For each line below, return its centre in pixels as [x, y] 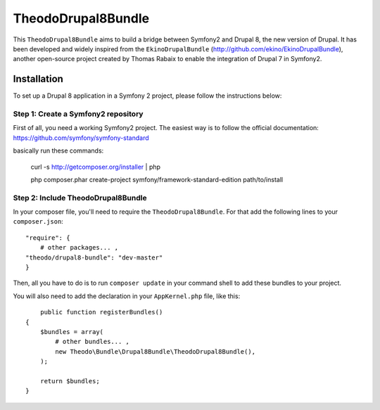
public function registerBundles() [101, 312]
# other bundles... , [93, 342]
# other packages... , [79, 248]
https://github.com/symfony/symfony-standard [81, 138]
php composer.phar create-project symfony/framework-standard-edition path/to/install [157, 179]
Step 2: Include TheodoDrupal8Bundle [80, 198]
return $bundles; [70, 381]
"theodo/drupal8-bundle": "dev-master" [94, 257]
